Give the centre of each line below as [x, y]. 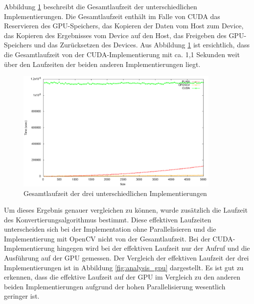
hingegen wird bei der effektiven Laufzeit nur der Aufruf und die [153, 248]
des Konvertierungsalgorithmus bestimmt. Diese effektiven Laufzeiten [108, 219]
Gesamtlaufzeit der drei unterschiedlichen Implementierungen [115, 193]
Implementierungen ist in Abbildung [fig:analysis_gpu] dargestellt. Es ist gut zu [124, 267]
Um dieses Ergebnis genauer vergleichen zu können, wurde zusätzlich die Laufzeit [126, 209]
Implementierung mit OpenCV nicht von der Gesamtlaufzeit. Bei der [107, 238]
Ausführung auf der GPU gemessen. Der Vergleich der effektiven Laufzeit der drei [127, 257]
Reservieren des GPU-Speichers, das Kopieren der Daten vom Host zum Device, [124, 26]
